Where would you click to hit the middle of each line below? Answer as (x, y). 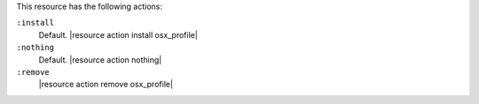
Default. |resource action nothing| (100, 59)
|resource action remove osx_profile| (106, 85)
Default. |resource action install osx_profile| (118, 34)
